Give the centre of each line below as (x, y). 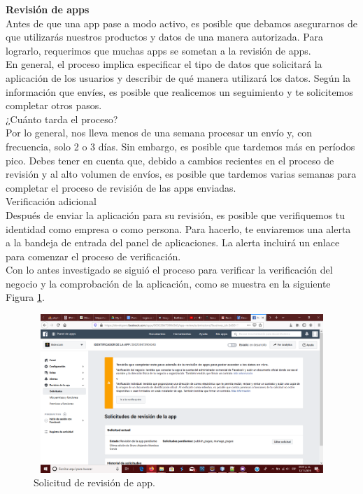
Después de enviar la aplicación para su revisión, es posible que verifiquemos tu (176, 214)
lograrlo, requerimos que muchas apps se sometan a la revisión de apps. (158, 50)
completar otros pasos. (54, 105)
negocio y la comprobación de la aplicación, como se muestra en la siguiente (168, 283)
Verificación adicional (51, 201)
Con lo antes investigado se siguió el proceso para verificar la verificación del (169, 270)
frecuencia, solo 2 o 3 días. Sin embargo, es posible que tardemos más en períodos (180, 146)
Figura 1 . (25, 297)
